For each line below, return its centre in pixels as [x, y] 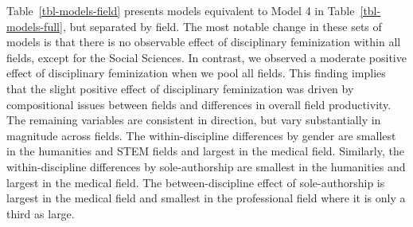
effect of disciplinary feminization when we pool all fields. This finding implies [196, 73]
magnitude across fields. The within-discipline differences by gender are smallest [201, 135]
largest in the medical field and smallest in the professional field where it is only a [206, 198]
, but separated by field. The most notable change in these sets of [222, 26]
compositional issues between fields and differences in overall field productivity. [199, 104]
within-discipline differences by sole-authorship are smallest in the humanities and [206, 166]
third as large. [41, 213]
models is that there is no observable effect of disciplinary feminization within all [204, 42]
